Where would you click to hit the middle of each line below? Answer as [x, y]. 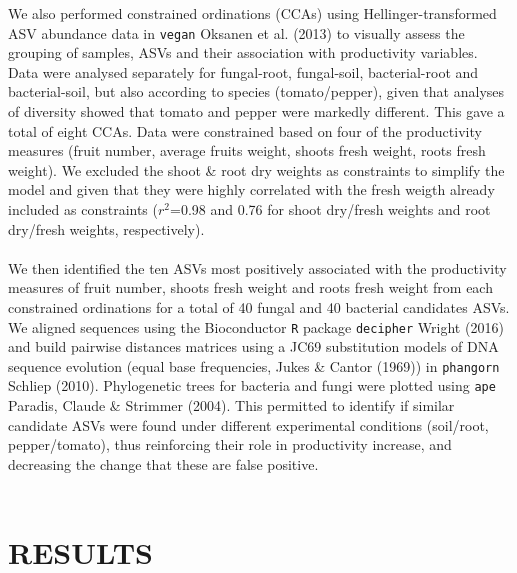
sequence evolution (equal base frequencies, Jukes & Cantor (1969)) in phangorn [254, 365]
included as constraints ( [83, 209]
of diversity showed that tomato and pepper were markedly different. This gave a [256, 111]
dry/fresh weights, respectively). [106, 228]
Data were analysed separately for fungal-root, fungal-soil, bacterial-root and [243, 71]
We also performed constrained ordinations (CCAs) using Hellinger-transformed [252, 13]
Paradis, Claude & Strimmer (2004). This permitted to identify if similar [231, 405]
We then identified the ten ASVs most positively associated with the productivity [257, 267]
